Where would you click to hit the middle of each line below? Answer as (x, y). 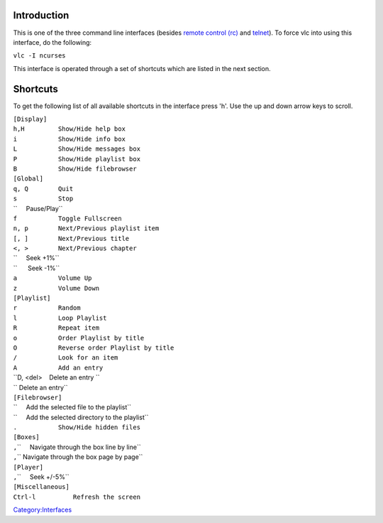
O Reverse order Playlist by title (94, 347)
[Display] (30, 119)
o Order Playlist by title (79, 338)
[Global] (28, 179)
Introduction (41, 15)
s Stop (43, 199)
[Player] (28, 467)
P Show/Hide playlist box (77, 159)
